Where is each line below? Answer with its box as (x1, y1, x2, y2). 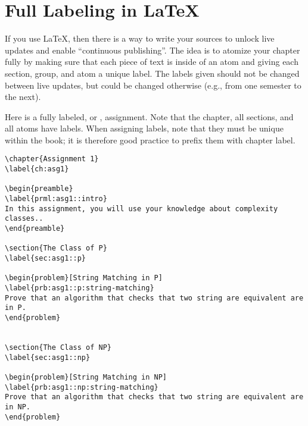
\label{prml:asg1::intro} (5, 195, 107, 203)
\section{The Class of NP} (5, 343, 111, 352)
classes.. (5, 214, 43, 223)
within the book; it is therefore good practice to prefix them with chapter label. (5, 133, 295, 146)
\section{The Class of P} (5, 244, 107, 253)
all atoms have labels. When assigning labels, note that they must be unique (5, 122, 284, 134)
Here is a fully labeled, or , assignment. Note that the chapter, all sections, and (5, 110, 294, 123)
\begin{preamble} (5, 184, 73, 193)
